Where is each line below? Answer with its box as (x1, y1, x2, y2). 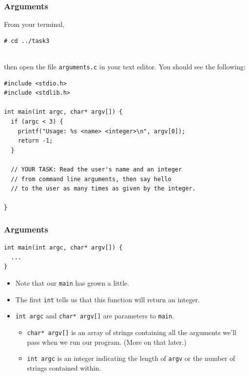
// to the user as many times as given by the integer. (11, 185, 196, 192)
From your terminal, (4, 19, 64, 29)
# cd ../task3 (4, 37, 50, 44)
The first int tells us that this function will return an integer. (15, 294, 200, 304)
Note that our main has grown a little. (15, 277, 130, 288)
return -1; (18, 137, 53, 145)
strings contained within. (27, 362, 101, 373)
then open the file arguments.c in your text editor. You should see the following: (4, 62, 246, 71)
